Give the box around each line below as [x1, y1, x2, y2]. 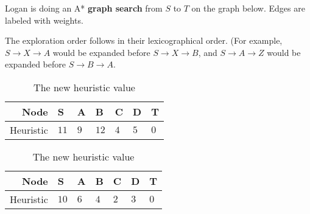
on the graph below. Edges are [191, 2, 305, 14]
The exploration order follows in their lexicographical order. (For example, [5, 34, 283, 47]
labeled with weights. [5, 13, 83, 26]
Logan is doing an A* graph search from [5, 2, 163, 14]
